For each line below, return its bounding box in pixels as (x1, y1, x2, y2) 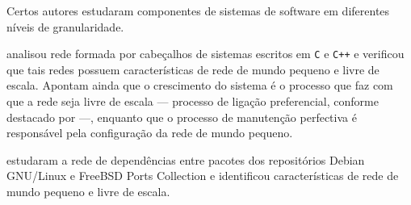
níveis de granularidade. (6, 18, 124, 35)
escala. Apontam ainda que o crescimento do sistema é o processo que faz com (6, 77, 393, 94)
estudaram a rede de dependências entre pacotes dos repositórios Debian (6, 151, 365, 168)
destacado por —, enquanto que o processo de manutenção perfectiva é (6, 108, 357, 125)
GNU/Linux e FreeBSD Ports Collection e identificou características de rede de (6, 167, 399, 184)
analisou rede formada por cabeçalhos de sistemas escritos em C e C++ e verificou (6, 45, 405, 62)
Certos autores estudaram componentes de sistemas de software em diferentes (6, 2, 390, 19)
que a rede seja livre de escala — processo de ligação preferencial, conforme (6, 93, 379, 110)
